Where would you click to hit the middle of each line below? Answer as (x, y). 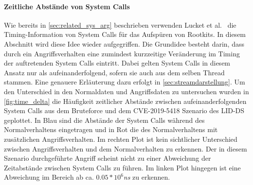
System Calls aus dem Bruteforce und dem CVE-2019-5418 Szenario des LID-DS (124, 110)
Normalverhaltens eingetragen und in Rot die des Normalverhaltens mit (111, 129)
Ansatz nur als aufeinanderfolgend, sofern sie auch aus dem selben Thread (114, 72)
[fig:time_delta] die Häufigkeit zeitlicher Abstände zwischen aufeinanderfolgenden (125, 101)
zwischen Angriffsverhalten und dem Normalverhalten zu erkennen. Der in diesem (126, 148)
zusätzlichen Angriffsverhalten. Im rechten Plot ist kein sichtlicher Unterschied (121, 139)
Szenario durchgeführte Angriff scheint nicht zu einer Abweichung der (108, 158)
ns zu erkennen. (147, 177)
